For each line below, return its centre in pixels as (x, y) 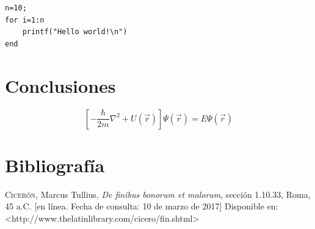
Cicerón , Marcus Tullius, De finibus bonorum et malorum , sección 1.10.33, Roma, (158, 194)
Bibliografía (55, 165)
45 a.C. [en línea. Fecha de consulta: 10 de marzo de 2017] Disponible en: (142, 206)
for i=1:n (25, 20)
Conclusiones (60, 85)
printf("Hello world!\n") (75, 32)
